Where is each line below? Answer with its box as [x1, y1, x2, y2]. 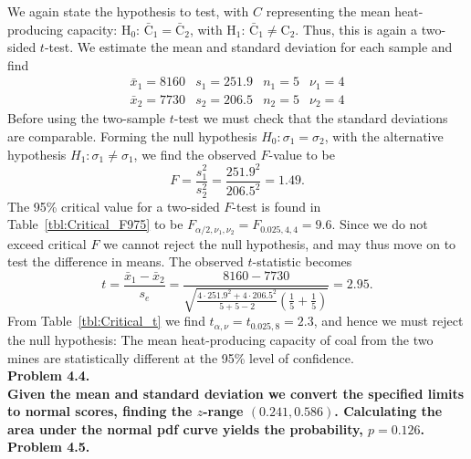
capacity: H [67, 19, 131, 38]
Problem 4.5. [7, 437, 90, 456]
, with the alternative [324, 126, 444, 145]
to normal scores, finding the [7, 402, 193, 421]
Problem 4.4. [7, 366, 90, 385]
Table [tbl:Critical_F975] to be [7, 214, 183, 234]
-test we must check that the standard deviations [173, 109, 448, 128]
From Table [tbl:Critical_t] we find [7, 311, 205, 330]
